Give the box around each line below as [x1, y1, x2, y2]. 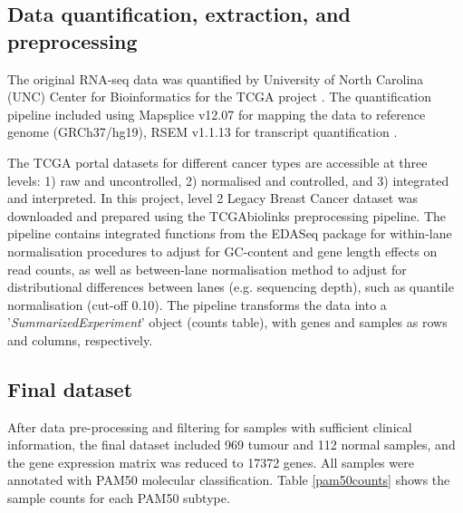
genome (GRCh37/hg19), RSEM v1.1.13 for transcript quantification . [7, 122, 398, 141]
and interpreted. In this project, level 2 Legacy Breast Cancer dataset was [7, 189, 419, 208]
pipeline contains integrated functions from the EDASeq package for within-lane [7, 224, 452, 243]
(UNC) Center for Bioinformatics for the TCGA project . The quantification [7, 87, 432, 106]
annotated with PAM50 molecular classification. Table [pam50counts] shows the [7, 470, 450, 489]
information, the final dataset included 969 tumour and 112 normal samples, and [7, 435, 456, 454]
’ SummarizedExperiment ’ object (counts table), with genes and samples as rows [7, 313, 448, 332]
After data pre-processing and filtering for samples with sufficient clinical [7, 417, 412, 436]
